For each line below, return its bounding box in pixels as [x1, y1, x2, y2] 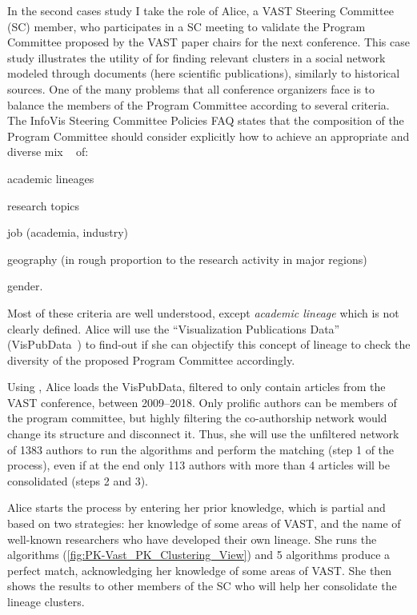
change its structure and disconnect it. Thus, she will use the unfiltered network [7, 425, 399, 442]
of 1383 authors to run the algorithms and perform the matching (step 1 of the [7, 441, 395, 457]
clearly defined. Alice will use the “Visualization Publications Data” [7, 320, 340, 337]
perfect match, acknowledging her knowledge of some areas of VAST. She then [7, 561, 392, 578]
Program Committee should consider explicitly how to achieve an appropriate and [7, 127, 410, 144]
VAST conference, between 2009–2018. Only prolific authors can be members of [7, 393, 397, 410]
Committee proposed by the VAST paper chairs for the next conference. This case [7, 34, 410, 50]
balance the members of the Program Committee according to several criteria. [7, 96, 390, 113]
